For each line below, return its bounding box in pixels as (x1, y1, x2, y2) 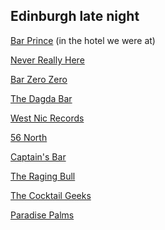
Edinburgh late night (10, 8, 140, 25)
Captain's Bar (10, 150, 67, 163)
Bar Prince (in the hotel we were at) (10, 34, 156, 46)
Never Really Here (10, 54, 85, 66)
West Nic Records (10, 112, 85, 124)
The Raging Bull (10, 170, 76, 182)
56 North (10, 131, 48, 143)
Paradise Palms (10, 209, 75, 221)
